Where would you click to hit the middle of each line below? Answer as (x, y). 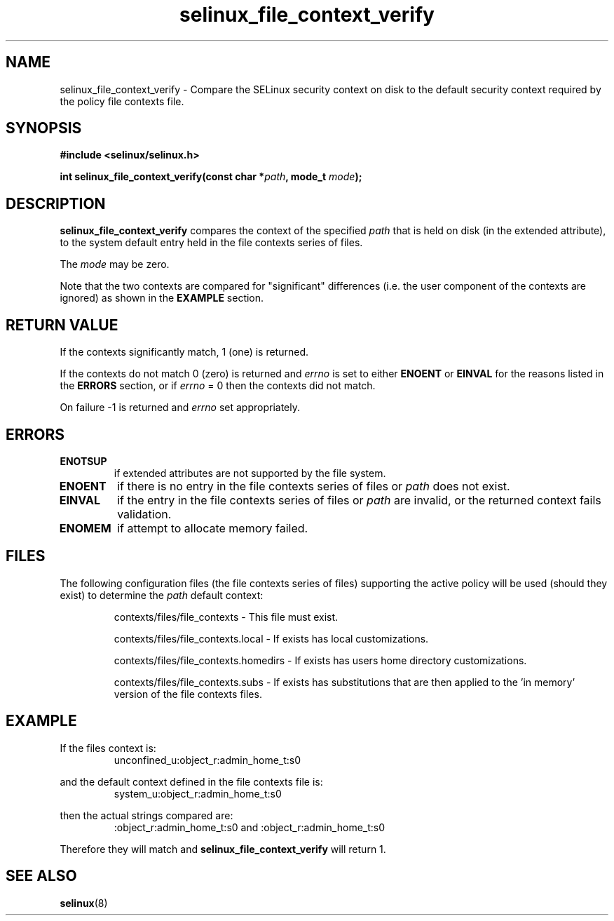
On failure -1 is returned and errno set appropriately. (180, 408)
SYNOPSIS (44, 128)
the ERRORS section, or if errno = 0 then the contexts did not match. (218, 386)
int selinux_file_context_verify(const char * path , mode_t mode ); (211, 177)
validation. (144, 514)
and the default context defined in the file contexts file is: (191, 781)
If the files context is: (108, 748)
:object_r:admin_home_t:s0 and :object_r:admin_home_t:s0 (250, 827)
